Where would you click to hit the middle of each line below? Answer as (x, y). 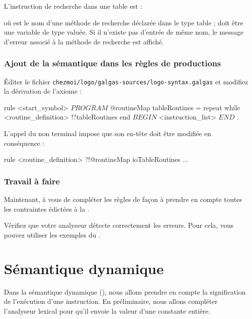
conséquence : (24, 143)
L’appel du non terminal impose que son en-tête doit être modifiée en (108, 133)
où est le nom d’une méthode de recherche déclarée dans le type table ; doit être (124, 22)
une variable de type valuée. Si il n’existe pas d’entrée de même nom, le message (124, 32)
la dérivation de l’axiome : (43, 91)
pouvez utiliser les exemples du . (52, 234)
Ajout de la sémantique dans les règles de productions (113, 63)
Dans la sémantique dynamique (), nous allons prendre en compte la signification (125, 291)
